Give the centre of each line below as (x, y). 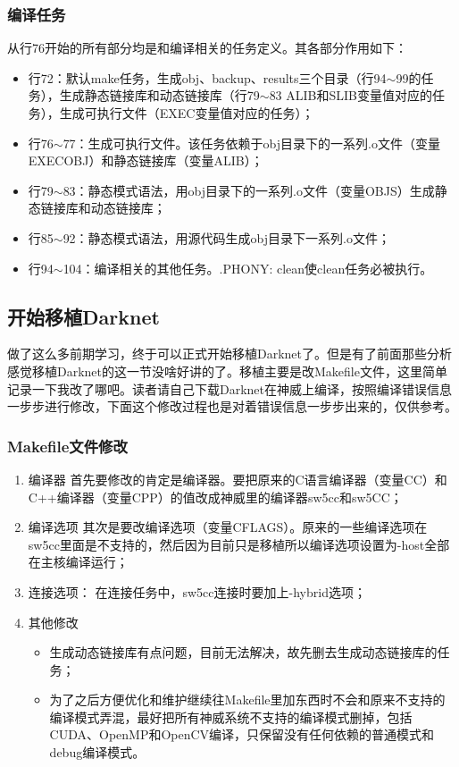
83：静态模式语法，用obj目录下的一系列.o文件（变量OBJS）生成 (249, 190)
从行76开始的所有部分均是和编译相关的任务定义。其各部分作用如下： (207, 48)
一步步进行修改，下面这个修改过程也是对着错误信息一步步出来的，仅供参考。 (232, 406)
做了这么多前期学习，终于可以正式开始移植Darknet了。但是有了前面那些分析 (230, 354)
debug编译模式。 (97, 752)
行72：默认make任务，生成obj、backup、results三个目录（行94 (207, 77)
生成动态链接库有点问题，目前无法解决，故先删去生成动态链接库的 (243, 652)
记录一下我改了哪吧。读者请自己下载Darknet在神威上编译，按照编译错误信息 (230, 388)
